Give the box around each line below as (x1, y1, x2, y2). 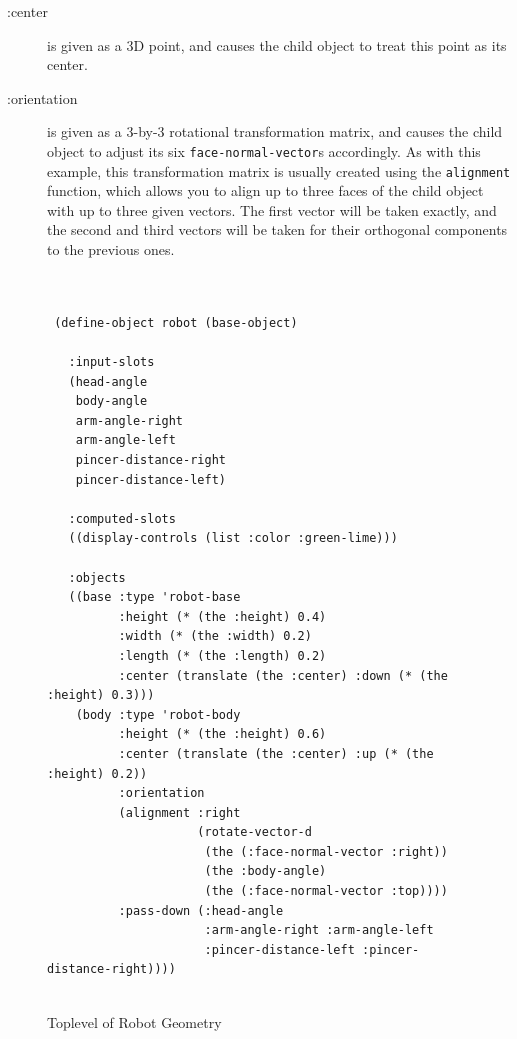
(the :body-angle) (204, 864, 327, 879)
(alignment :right (118, 805, 241, 820)
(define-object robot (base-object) (54, 315, 298, 330)
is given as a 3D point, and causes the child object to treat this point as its (47, 34, 507, 55)
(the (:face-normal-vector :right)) (204, 844, 448, 859)
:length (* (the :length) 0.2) (118, 648, 327, 663)
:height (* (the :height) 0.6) (118, 727, 327, 742)
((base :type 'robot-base (68, 590, 241, 605)
